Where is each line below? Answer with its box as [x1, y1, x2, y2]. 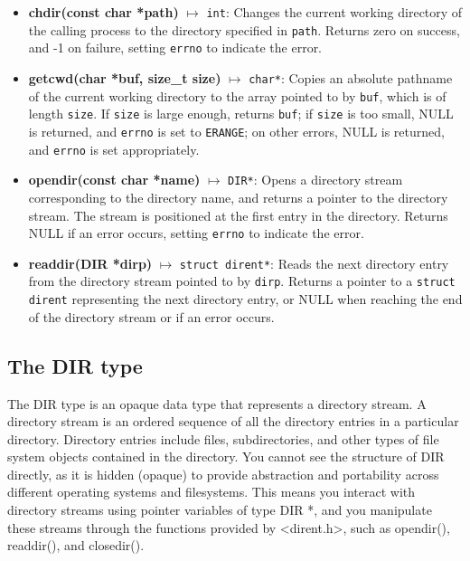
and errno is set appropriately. [28, 139, 200, 158]
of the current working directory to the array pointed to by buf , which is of [28, 86, 446, 105]
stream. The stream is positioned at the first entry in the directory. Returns [28, 205, 448, 224]
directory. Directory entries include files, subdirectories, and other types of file [7, 429, 439, 448]
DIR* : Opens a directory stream [228, 170, 403, 189]
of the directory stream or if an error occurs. [28, 307, 275, 326]
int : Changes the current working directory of [206, 3, 463, 21]
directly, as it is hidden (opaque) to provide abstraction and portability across [7, 464, 439, 483]
